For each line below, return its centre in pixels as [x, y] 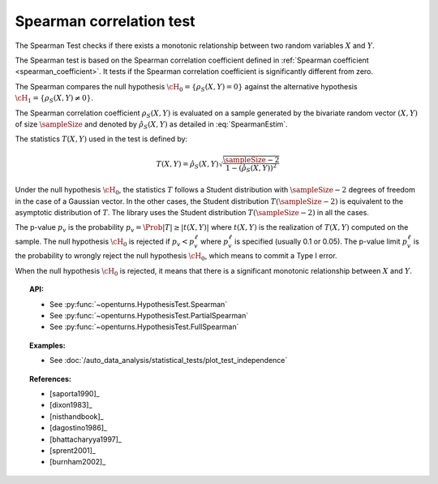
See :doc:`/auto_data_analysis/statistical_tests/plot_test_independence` [169, 361]
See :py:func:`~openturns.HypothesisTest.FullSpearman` [144, 327]
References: [51, 378]
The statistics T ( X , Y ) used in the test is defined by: [101, 139]
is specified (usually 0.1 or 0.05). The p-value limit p [321, 241]
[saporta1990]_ [75, 393]
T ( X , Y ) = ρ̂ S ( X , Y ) [187, 165]
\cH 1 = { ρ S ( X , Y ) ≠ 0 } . [54, 99]
